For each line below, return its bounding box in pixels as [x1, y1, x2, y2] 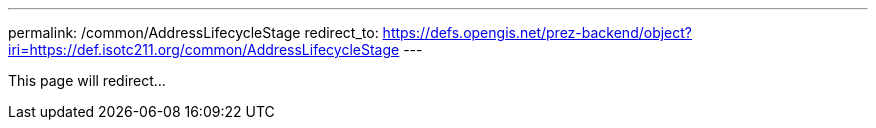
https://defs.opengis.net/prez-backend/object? [382, 24, 692, 41]
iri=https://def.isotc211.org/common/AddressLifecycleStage [8, 41, 400, 58]
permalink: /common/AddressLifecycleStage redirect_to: [8, 24, 379, 41]
